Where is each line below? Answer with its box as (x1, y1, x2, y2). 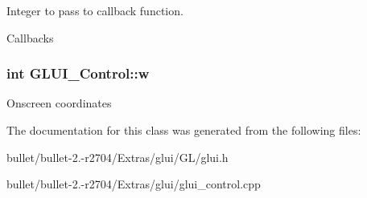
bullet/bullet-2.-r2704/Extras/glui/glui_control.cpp (6, 176, 261, 192)
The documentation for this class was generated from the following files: (6, 122, 361, 138)
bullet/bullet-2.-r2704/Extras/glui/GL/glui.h (6, 148, 229, 165)
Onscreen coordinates (6, 95, 112, 111)
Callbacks (6, 29, 54, 46)
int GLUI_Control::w (6, 63, 150, 83)
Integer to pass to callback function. (6, 2, 183, 18)
